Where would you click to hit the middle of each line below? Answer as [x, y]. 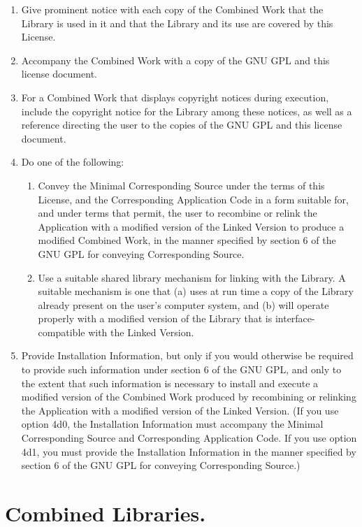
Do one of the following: [73, 162]
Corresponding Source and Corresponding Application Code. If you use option [189, 438]
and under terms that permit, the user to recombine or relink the [178, 213]
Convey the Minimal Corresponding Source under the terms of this [181, 185]
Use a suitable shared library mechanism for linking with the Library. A [192, 277]
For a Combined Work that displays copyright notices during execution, [175, 97]
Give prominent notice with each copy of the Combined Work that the [172, 9]
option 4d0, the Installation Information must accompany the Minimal [172, 424]
